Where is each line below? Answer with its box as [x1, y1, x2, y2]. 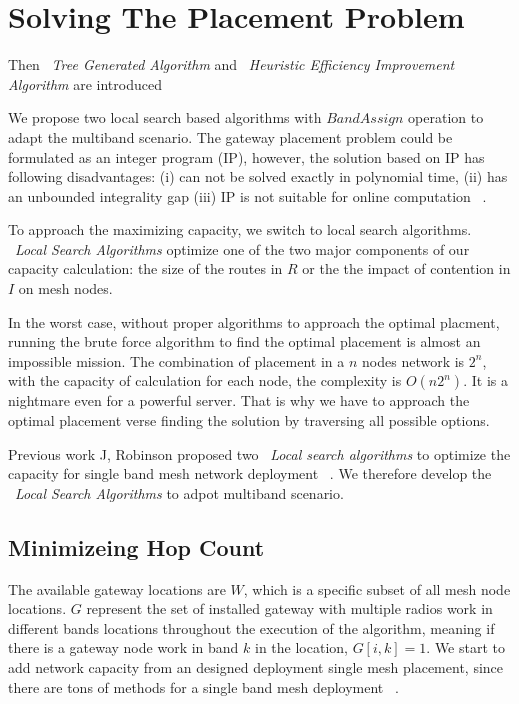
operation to [408, 107, 484, 128]
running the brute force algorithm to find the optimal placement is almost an [8, 331, 481, 352]
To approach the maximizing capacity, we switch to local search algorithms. [8, 219, 472, 240]
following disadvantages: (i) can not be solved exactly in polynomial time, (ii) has [8, 166, 508, 187]
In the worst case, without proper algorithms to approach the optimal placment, [8, 311, 500, 332]
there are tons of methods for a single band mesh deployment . [8, 676, 399, 697]
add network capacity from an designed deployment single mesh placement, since [8, 656, 504, 677]
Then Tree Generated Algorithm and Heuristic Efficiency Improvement [8, 54, 455, 75]
